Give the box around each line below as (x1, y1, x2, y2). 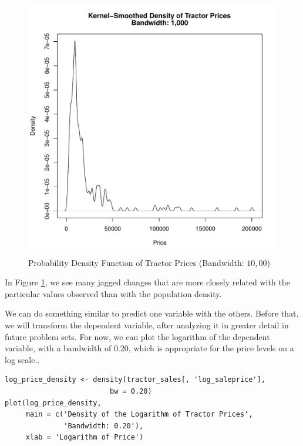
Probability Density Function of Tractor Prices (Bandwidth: (28, 256, 244, 268)
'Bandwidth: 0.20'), (63, 421, 144, 430)
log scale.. (5, 353, 40, 365)
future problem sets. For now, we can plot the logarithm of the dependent (5, 330, 270, 342)
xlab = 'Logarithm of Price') (25, 433, 144, 442)
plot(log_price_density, (5, 398, 102, 407)
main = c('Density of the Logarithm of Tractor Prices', (25, 410, 253, 419)
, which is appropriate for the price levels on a (128, 342, 294, 354)
